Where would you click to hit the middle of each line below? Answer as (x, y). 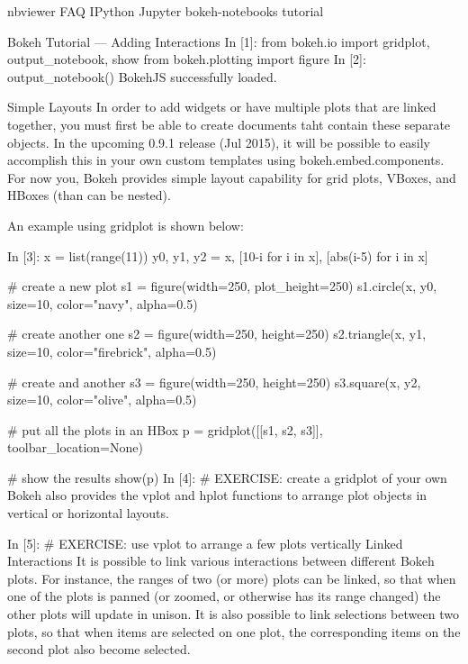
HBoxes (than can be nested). (89, 195)
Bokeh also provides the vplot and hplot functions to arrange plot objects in (217, 495)
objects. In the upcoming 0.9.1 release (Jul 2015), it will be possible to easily (219, 142)
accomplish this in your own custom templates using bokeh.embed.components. (226, 160)
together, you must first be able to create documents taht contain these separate (229, 124)
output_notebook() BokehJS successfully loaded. (142, 76)
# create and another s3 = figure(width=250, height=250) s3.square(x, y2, (214, 382)
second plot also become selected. (99, 649)
